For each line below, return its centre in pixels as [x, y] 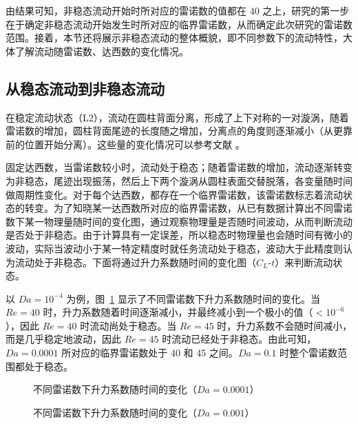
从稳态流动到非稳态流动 [85, 88]
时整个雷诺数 [309, 353]
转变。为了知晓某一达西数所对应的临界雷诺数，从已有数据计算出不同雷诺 [188, 208]
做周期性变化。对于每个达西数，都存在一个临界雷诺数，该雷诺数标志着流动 [174, 194]
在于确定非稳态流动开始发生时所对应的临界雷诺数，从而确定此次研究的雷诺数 [179, 24]
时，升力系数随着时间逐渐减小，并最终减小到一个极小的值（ [178, 312]
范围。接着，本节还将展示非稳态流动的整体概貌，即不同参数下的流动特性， [174, 38]
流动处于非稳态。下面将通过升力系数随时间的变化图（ [135, 262]
